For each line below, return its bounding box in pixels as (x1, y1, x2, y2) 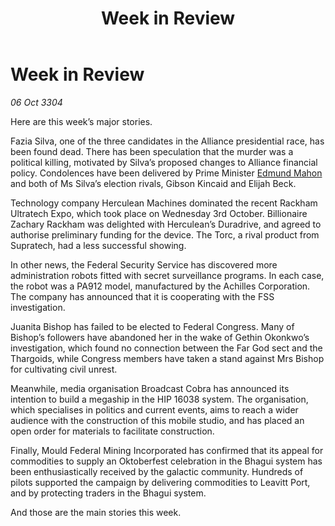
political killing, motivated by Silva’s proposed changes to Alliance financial (10, 156, 318, 168)
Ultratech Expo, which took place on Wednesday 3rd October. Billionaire (10, 207, 308, 219)
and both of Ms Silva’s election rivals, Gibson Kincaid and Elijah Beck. (10, 177, 297, 189)
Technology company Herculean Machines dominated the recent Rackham (10, 197, 318, 209)
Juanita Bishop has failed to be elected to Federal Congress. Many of (10, 320, 295, 332)
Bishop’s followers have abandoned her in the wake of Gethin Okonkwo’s (10, 331, 310, 343)
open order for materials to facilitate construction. (10, 425, 215, 437)
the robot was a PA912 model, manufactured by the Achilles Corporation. (10, 280, 311, 292)
